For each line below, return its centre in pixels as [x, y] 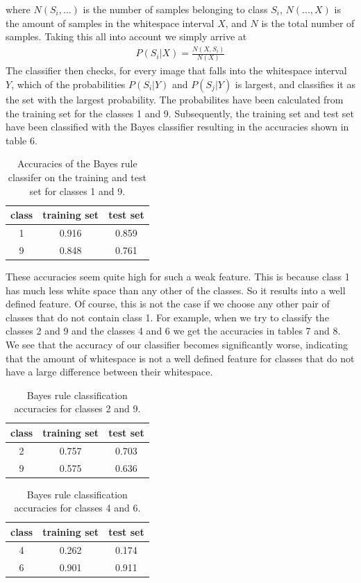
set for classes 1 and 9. [77, 191]
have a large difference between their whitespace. [109, 372]
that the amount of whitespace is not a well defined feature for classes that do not [180, 358]
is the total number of [308, 23]
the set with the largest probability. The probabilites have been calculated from [175, 100]
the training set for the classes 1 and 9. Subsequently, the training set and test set [180, 113]
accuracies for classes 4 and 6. [77, 508]
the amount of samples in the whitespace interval [110, 23]
